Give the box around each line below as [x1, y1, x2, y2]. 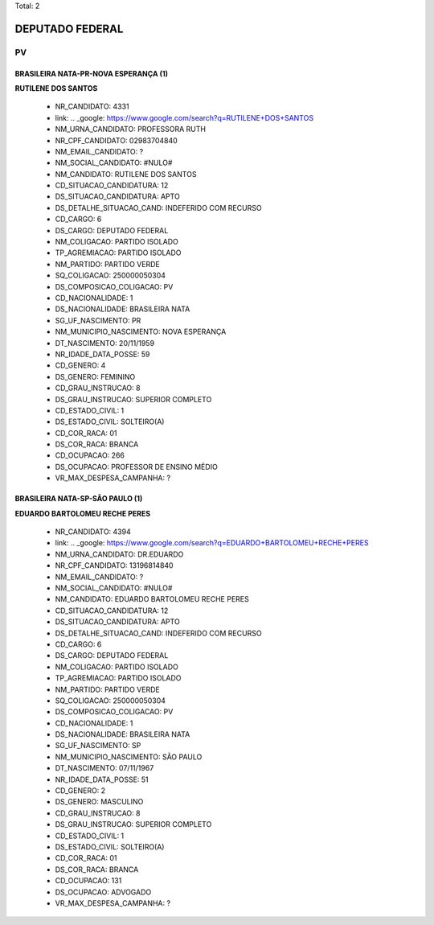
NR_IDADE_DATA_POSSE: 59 [55, 349, 150, 359]
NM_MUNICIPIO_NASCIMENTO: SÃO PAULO [55, 752, 203, 762]
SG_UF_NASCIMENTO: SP [55, 741, 141, 750]
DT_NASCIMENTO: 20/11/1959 [55, 338, 155, 347]
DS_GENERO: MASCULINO [55, 797, 144, 807]
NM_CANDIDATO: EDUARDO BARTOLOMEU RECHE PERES [55, 594, 249, 604]
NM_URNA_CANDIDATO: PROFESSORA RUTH [55, 125, 207, 134]
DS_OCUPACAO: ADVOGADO [55, 887, 152, 897]
